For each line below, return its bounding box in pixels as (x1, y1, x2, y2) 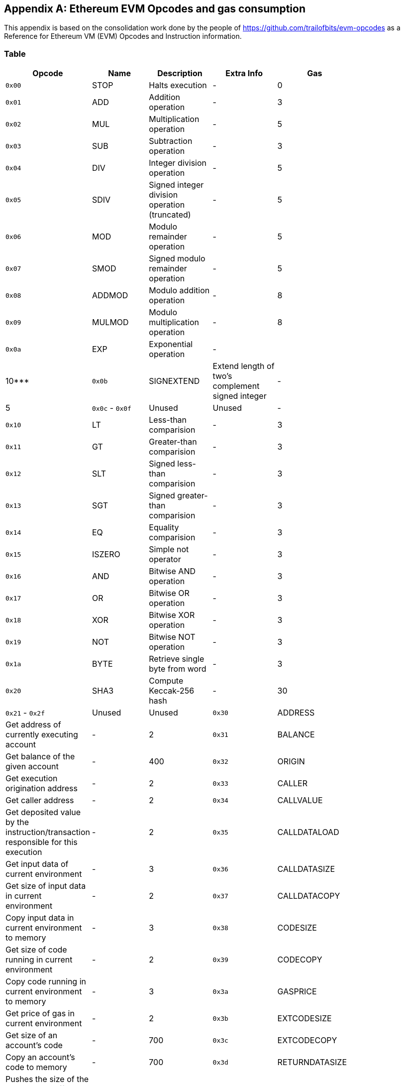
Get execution (5, 773, 58, 784)
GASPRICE (277, 986, 317, 997)
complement (212, 381, 260, 391)
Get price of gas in (5, 1008, 75, 1019)
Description (157, 68, 202, 79)
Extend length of (212, 361, 275, 371)
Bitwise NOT (149, 632, 196, 642)
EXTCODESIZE (277, 1013, 332, 1024)
